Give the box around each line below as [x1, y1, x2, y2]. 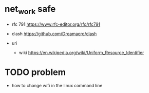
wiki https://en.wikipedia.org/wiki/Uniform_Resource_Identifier [19, 50, 144, 56]
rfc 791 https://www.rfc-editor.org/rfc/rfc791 [11, 21, 100, 27]
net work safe [4, 3, 56, 16]
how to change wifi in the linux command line [11, 83, 103, 89]
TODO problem [4, 67, 66, 77]
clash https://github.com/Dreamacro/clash [11, 31, 97, 37]
